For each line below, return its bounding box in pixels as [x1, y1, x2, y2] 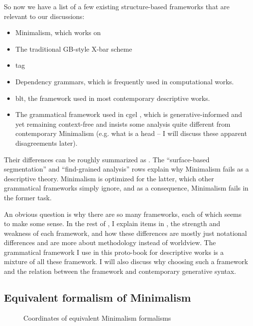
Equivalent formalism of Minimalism [4, 290, 191, 305]
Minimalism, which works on [15, 27, 101, 38]
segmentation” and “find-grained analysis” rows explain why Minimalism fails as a [4, 164, 249, 174]
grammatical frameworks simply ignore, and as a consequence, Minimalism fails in [4, 183, 249, 193]
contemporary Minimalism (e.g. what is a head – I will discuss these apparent [15, 128, 247, 138]
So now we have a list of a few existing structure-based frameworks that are [4, 1, 230, 11]
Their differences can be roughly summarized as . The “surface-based [4, 154, 210, 164]
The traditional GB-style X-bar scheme [15, 43, 132, 54]
